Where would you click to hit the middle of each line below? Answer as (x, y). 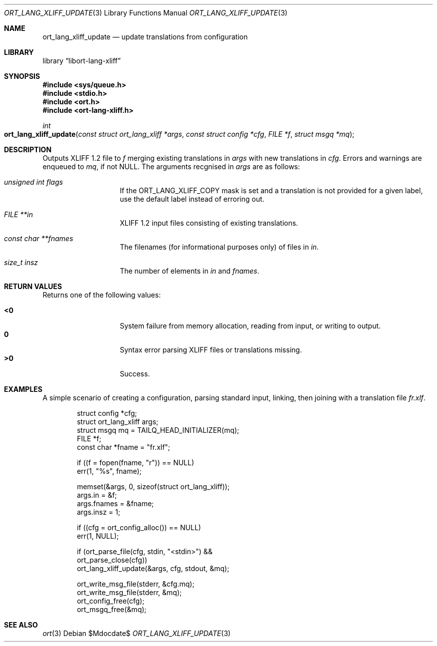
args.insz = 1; (99, 512)
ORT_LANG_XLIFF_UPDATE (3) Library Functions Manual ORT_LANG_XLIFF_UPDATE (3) (146, 13)
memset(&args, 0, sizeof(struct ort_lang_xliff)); (153, 486)
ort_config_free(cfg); (111, 601)
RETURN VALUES (33, 286)
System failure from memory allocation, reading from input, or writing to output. (250, 326)
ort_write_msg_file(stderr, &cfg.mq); (136, 584)
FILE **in (19, 214)
